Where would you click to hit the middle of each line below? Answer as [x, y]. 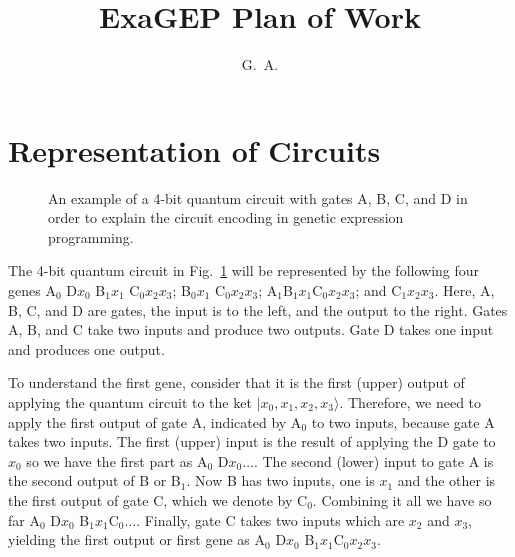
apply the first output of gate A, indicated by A [155, 421]
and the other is [446, 480]
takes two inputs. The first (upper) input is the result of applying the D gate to [252, 441]
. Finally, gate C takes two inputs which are [270, 519]
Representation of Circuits [194, 149]
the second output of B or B [94, 480]
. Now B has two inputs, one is [280, 480]
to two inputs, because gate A [403, 421]
